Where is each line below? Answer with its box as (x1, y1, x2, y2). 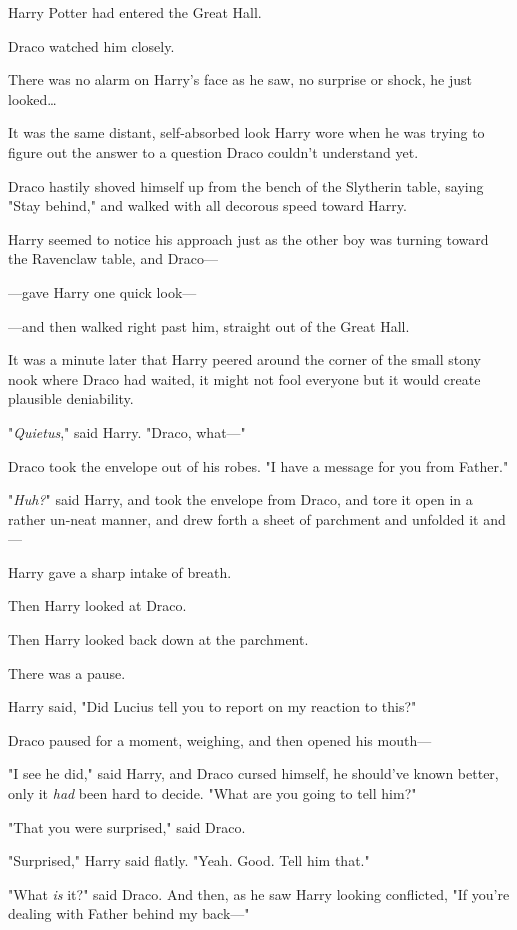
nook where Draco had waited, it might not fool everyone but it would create (8, 368, 481, 389)
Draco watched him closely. (8, 35, 175, 56)
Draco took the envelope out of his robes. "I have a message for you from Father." (8, 455, 509, 476)
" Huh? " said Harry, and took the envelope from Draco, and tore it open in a (8, 489, 473, 510)
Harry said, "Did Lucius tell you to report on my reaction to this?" (8, 696, 417, 717)
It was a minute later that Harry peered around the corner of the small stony (8, 349, 481, 370)
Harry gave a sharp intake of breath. (8, 561, 232, 582)
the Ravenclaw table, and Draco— (8, 248, 219, 269)
